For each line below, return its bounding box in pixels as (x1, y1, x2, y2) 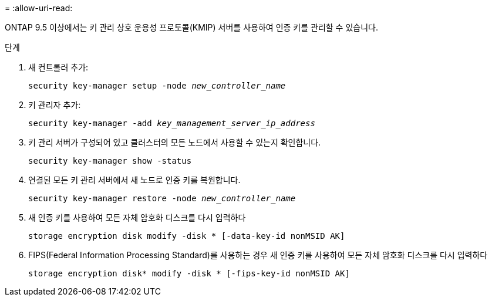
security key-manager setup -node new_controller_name (28, 81, 286, 90)
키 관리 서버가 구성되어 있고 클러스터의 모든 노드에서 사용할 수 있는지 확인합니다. (28, 137, 321, 147)
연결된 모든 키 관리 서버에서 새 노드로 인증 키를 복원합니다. (28, 175, 241, 185)
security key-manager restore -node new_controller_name (28, 194, 296, 203)
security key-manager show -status (28, 156, 192, 165)
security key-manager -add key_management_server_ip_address (28, 119, 315, 128)
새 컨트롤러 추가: (28, 62, 89, 72)
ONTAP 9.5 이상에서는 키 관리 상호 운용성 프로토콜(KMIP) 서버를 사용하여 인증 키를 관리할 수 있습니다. (5, 22, 378, 32)
